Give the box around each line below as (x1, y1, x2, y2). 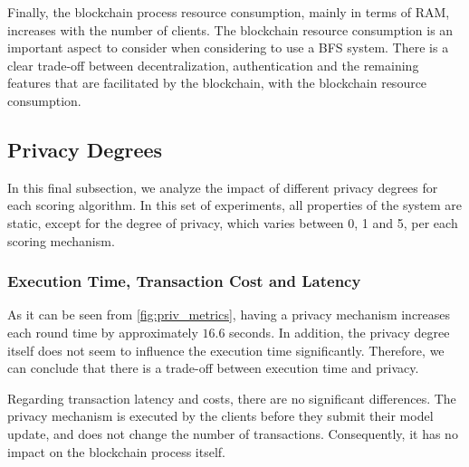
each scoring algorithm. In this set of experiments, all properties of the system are (7, 195, 463, 214)
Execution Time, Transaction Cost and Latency (7, 270, 361, 292)
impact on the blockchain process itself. (7, 442, 225, 461)
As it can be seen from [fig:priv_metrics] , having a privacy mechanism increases (7, 305, 451, 324)
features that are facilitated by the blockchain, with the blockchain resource (7, 73, 427, 92)
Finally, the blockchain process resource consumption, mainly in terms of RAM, (7, 3, 450, 21)
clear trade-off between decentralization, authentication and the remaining (7, 55, 419, 74)
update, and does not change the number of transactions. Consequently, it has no (7, 424, 458, 443)
